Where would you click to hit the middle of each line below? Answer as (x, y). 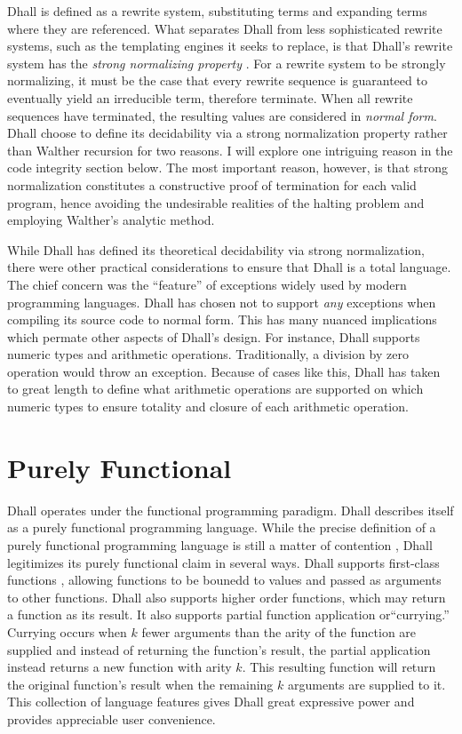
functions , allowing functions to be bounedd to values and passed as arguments (224, 580)
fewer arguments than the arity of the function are (279, 631)
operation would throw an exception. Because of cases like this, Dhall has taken (224, 371)
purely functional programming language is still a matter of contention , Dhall (220, 544)
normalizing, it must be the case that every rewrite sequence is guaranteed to (217, 80)
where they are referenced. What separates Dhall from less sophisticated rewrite (225, 28)
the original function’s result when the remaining (140, 684)
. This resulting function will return (339, 667)
